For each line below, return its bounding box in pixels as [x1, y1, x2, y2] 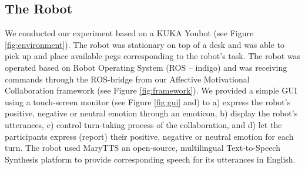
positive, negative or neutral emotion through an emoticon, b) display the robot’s [5, 107, 298, 119]
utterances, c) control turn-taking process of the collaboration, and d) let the [5, 118, 282, 130]
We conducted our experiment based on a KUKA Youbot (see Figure [5, 27, 254, 39]
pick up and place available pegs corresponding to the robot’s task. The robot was [5, 50, 300, 62]
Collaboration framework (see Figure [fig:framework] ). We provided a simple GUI [5, 84, 297, 96]
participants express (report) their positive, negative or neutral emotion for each [5, 130, 294, 142]
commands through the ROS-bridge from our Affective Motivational [5, 73, 250, 85]
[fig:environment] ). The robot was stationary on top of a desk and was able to [5, 38, 285, 50]
